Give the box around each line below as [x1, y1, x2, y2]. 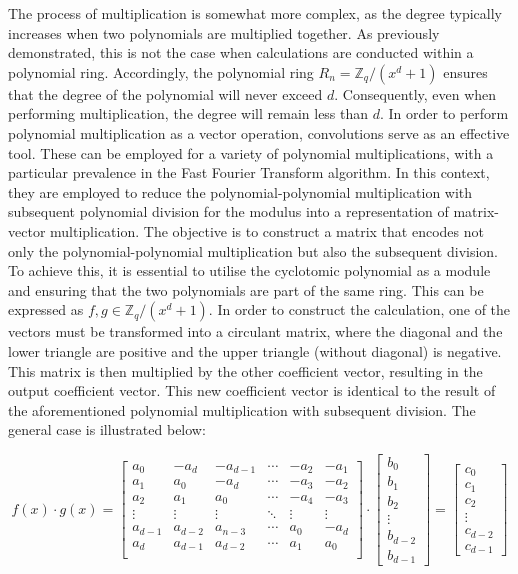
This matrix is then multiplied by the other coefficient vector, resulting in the [8, 360, 483, 381]
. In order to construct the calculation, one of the [208, 299, 511, 320]
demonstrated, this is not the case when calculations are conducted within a [8, 42, 474, 63]
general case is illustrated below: [8, 419, 206, 440]
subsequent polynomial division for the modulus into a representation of [8, 201, 449, 222]
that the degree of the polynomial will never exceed [8, 83, 323, 104]
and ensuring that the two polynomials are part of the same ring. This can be [8, 279, 484, 300]
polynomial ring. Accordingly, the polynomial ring [8, 61, 314, 82]
